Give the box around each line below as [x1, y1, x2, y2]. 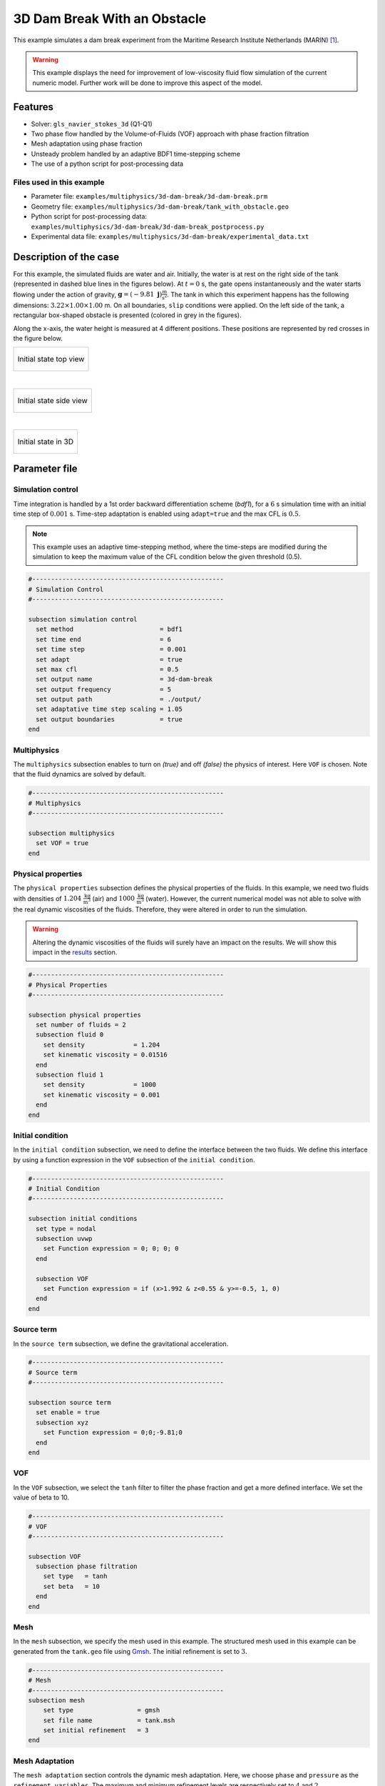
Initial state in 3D [17, 436, 74, 446]
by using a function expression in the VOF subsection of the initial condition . [13, 1155, 256, 1164]
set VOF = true [36, 839, 89, 847]
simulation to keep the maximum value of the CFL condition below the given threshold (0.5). [32, 552, 302, 561]
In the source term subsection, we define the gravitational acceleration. [13, 1339, 229, 1348]
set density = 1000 [43, 1081, 157, 1089]
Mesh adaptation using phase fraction [31, 139, 143, 148]
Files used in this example [13, 177, 105, 187]
